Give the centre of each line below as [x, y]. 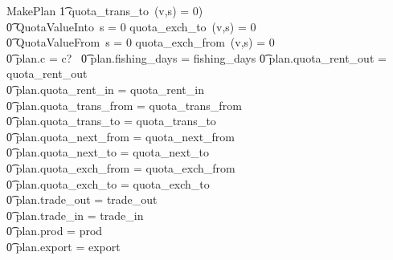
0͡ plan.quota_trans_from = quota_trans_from [124, 105]
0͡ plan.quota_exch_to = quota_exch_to [108, 183]
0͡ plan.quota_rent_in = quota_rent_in [105, 89]
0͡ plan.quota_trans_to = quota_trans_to [111, 121]
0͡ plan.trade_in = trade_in [75, 215]
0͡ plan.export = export [63, 246]
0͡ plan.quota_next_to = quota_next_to [108, 152]
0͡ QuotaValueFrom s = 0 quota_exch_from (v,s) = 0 [141, 42]
